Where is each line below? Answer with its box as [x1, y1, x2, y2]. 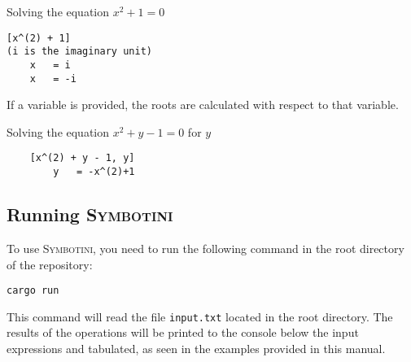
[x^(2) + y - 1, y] [29, 152, 135, 164]
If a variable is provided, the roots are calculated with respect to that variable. [7, 96, 399, 113]
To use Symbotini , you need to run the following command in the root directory [7, 239, 404, 256]
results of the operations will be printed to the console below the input [7, 324, 359, 341]
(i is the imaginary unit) [7, 46, 152, 58]
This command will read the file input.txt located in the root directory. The [7, 307, 393, 325]
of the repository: [7, 255, 93, 273]
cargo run [7, 285, 59, 297]
